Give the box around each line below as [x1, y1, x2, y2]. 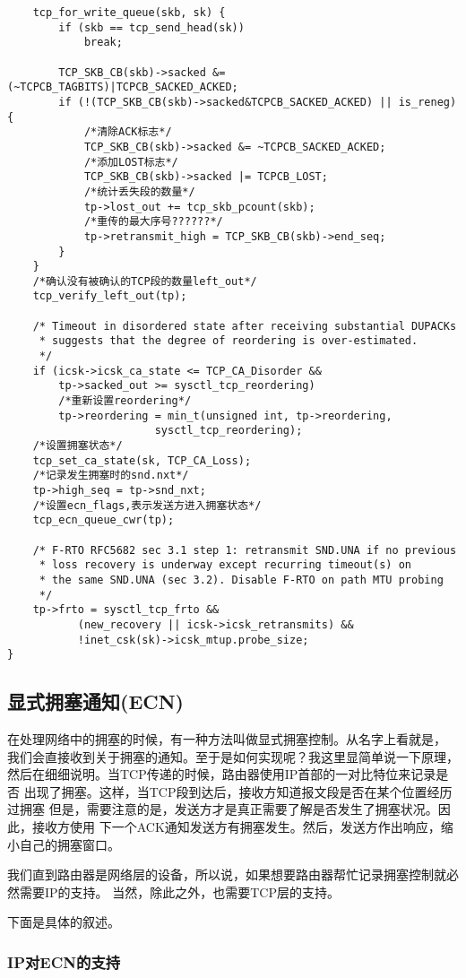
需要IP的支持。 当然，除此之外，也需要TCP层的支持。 [19, 882, 340, 901]
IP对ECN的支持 [7, 950, 121, 973]
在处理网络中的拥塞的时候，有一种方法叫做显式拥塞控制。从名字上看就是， [7, 730, 446, 749]
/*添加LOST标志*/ [83, 155, 178, 169]
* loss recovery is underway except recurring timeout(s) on [39, 558, 412, 572]
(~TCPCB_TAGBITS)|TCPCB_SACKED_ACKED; [7, 81, 238, 94]
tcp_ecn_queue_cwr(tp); [32, 514, 175, 527]
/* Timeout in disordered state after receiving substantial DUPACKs [32, 319, 457, 333]
